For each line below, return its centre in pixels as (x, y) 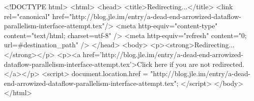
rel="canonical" (27, 16)
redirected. (228, 64)
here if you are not (182, 64)
